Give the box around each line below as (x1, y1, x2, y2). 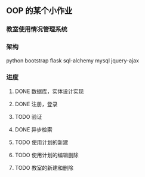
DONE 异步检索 (14, 125, 53, 133)
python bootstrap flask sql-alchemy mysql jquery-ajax (6, 56, 139, 64)
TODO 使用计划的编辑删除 (14, 151, 79, 158)
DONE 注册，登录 (14, 100, 58, 107)
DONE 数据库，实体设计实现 (14, 88, 84, 95)
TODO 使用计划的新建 (14, 139, 69, 146)
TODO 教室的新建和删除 (14, 164, 73, 171)
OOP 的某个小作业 (6, 5, 73, 16)
